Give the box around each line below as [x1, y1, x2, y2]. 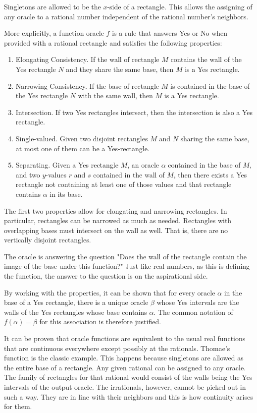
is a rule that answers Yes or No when [112, 28, 228, 38]
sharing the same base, [180, 133, 250, 143]
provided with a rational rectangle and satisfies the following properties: [4, 37, 222, 48]
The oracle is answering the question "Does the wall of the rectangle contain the [4, 251, 247, 261]
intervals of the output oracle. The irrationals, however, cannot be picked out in [4, 382, 246, 392]
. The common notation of [154, 306, 233, 317]
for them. [4, 401, 32, 412]
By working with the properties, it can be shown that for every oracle [4, 287, 215, 297]
